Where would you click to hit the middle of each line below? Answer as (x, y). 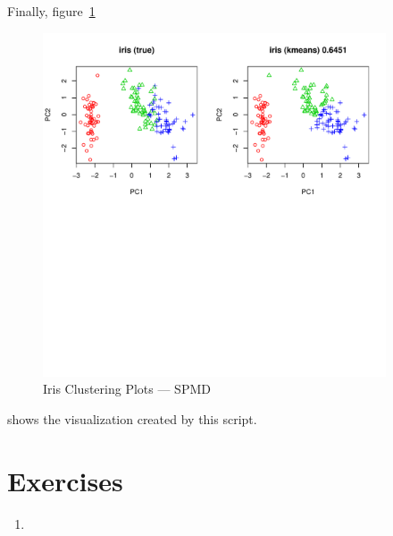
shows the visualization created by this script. (132, 418)
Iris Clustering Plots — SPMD (127, 389)
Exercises (65, 480)
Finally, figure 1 (51, 11)
